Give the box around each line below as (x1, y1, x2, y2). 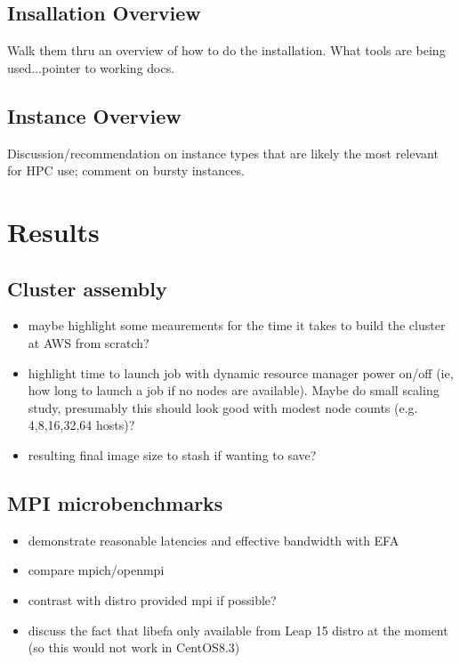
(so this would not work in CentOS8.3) (28, 638, 240, 657)
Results (7, 213, 100, 249)
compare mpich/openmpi (28, 561, 165, 579)
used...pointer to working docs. (7, 58, 175, 77)
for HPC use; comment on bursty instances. (7, 161, 245, 180)
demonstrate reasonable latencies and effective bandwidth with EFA (28, 530, 399, 549)
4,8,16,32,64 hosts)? (28, 416, 135, 434)
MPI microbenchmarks (7, 489, 223, 516)
